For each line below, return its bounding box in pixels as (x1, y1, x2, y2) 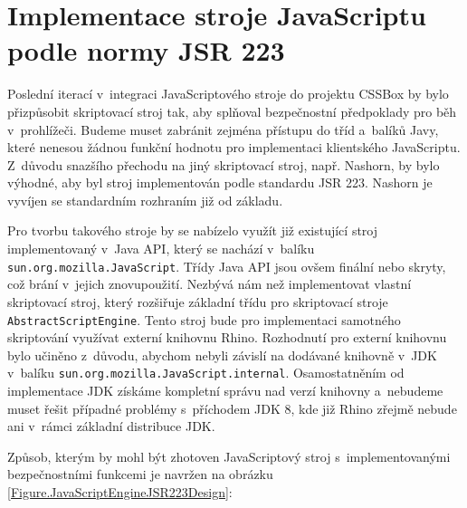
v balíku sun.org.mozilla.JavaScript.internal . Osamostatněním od (7, 363, 405, 382)
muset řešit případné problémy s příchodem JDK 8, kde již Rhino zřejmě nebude (7, 398, 457, 417)
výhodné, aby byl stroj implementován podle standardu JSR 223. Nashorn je (7, 173, 433, 192)
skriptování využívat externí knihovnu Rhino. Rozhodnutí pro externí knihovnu (7, 328, 447, 347)
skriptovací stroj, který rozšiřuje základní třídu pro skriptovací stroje (7, 292, 388, 311)
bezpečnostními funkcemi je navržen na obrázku (7, 465, 273, 484)
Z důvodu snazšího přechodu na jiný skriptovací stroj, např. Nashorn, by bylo (7, 155, 440, 174)
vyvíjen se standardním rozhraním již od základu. (7, 190, 283, 209)
